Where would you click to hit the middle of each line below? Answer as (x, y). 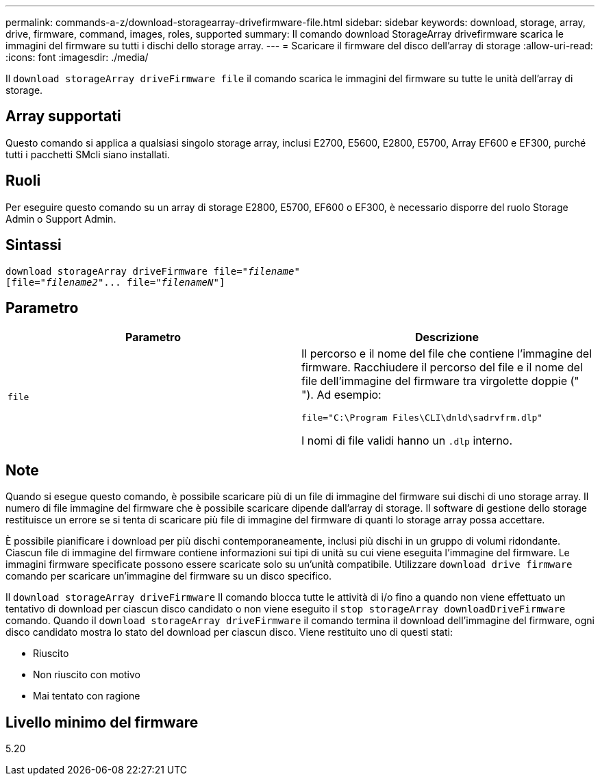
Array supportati (63, 116)
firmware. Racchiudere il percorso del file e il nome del (442, 368)
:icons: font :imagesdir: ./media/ (77, 57)
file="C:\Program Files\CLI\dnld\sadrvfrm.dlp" (422, 418)
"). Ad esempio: (341, 395)
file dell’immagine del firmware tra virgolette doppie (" (440, 381)
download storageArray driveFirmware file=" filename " (153, 271)
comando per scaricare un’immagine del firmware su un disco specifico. (169, 576)
